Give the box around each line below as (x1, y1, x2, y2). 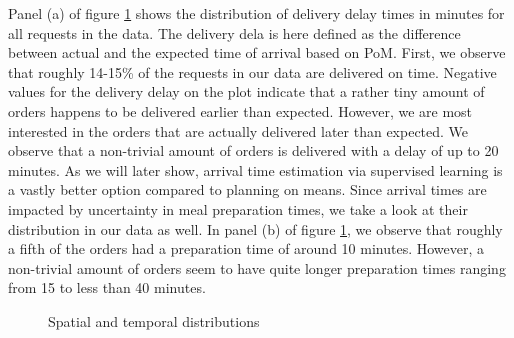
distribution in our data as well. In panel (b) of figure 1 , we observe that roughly (8, 218, 503, 239)
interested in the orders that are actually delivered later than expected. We (8, 120, 469, 141)
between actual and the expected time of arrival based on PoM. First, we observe (8, 42, 506, 63)
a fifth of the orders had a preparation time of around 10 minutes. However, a (8, 238, 485, 259)
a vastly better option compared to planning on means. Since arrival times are (8, 179, 487, 200)
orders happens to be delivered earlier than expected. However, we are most (8, 100, 473, 121)
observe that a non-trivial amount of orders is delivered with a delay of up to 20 (8, 140, 499, 161)
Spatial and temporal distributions (48, 310, 260, 331)
